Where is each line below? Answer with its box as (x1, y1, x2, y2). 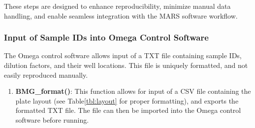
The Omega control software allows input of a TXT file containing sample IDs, (4, 50, 242, 61)
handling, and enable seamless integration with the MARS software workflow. (4, 10, 238, 21)
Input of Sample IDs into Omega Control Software (4, 31, 209, 43)
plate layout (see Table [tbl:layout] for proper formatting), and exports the (15, 95, 239, 106)
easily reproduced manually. (4, 69, 88, 80)
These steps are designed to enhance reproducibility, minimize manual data (4, 1, 231, 11)
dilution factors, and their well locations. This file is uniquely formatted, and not (4, 60, 248, 70)
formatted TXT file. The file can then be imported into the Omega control (15, 105, 241, 115)
